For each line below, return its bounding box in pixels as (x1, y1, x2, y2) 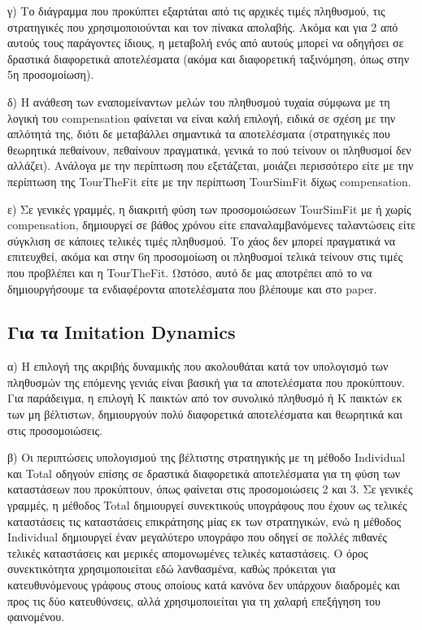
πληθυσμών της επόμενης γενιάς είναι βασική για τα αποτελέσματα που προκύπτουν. (7, 373, 406, 390)
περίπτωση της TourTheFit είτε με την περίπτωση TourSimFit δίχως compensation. (7, 172, 411, 189)
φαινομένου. (7, 608, 65, 625)
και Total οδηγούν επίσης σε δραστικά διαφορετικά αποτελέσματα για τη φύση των (7, 464, 401, 481)
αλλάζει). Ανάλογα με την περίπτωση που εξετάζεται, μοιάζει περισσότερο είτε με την (7, 157, 414, 174)
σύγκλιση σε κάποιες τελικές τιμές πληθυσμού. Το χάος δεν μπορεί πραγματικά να (7, 232, 396, 249)
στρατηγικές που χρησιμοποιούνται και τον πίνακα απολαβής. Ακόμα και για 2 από (7, 18, 398, 35)
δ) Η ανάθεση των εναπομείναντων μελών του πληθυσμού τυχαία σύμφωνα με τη (7, 93, 390, 110)
